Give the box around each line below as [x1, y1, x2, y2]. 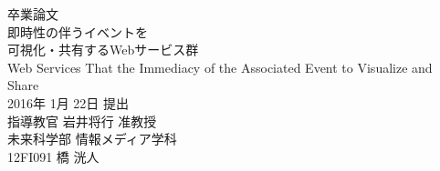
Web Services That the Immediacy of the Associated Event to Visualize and [7, 57, 433, 76]
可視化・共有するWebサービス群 [7, 40, 199, 59]
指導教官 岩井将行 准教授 [7, 111, 157, 130]
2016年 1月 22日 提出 [7, 93, 129, 112]
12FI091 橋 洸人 [7, 146, 100, 166]
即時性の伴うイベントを [7, 22, 148, 41]
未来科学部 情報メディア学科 [7, 129, 177, 148]
